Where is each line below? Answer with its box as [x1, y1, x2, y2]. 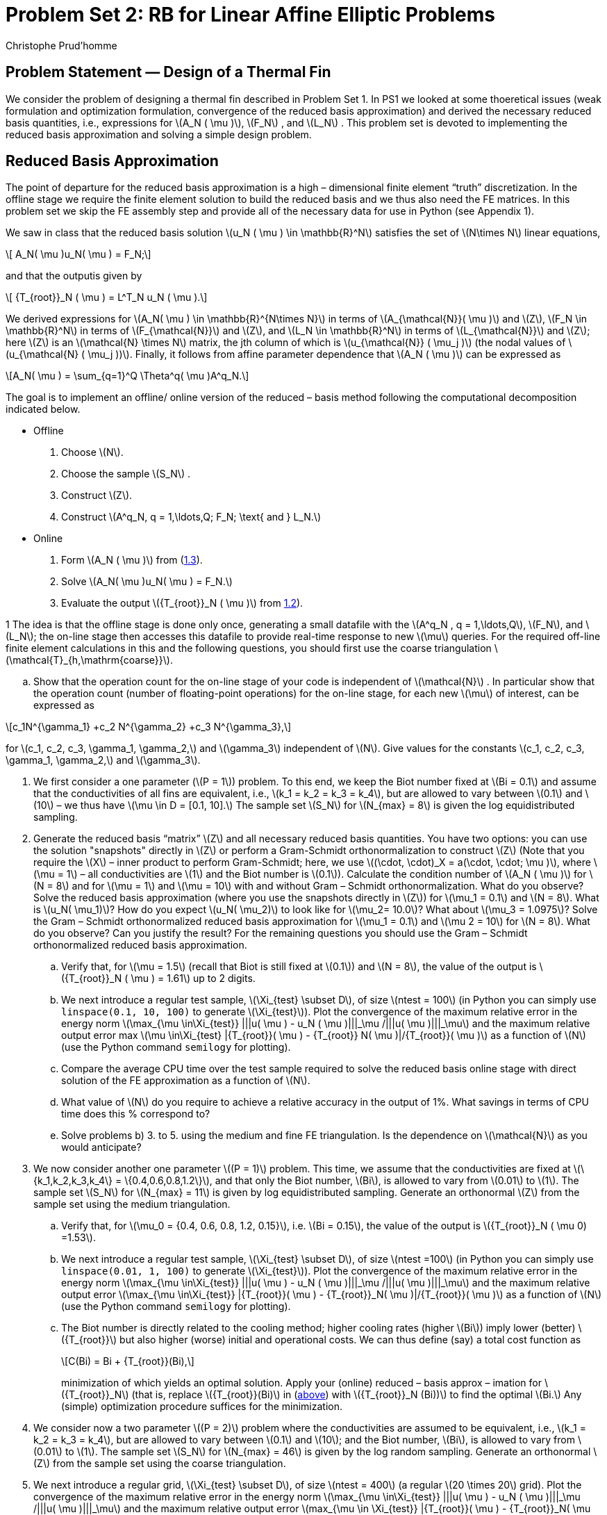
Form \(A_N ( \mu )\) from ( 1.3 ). [61, 554, 203, 566]
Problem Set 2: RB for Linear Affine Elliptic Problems [6, 3, 495, 26]
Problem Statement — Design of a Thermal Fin [6, 63, 331, 81]
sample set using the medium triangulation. [33, 1198, 231, 1211]
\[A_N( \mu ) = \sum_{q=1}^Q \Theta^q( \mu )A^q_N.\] [6, 370, 249, 382]
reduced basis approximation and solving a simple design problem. [6, 128, 312, 140]
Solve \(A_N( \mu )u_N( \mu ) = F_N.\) [61, 575, 233, 588]
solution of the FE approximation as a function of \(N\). [61, 1074, 310, 1087]
